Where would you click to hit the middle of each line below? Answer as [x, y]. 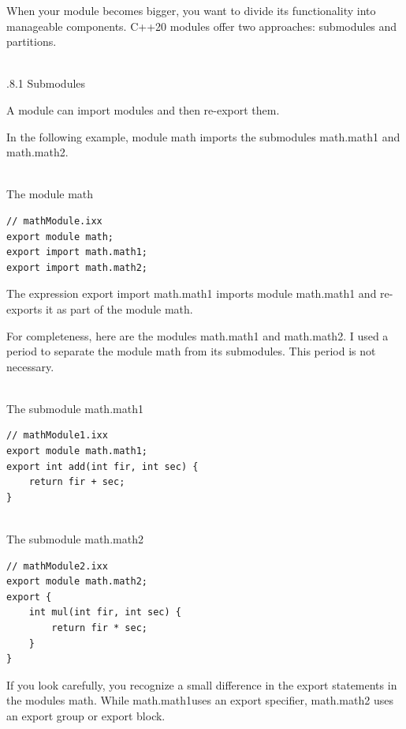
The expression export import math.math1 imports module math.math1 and [192, 293]
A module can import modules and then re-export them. [143, 109]
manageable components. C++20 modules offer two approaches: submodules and [202, 26]
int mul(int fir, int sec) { [105, 613]
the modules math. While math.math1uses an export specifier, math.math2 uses [200, 700]
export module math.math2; [77, 582]
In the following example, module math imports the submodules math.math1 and [203, 136]
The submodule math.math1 [75, 408]
